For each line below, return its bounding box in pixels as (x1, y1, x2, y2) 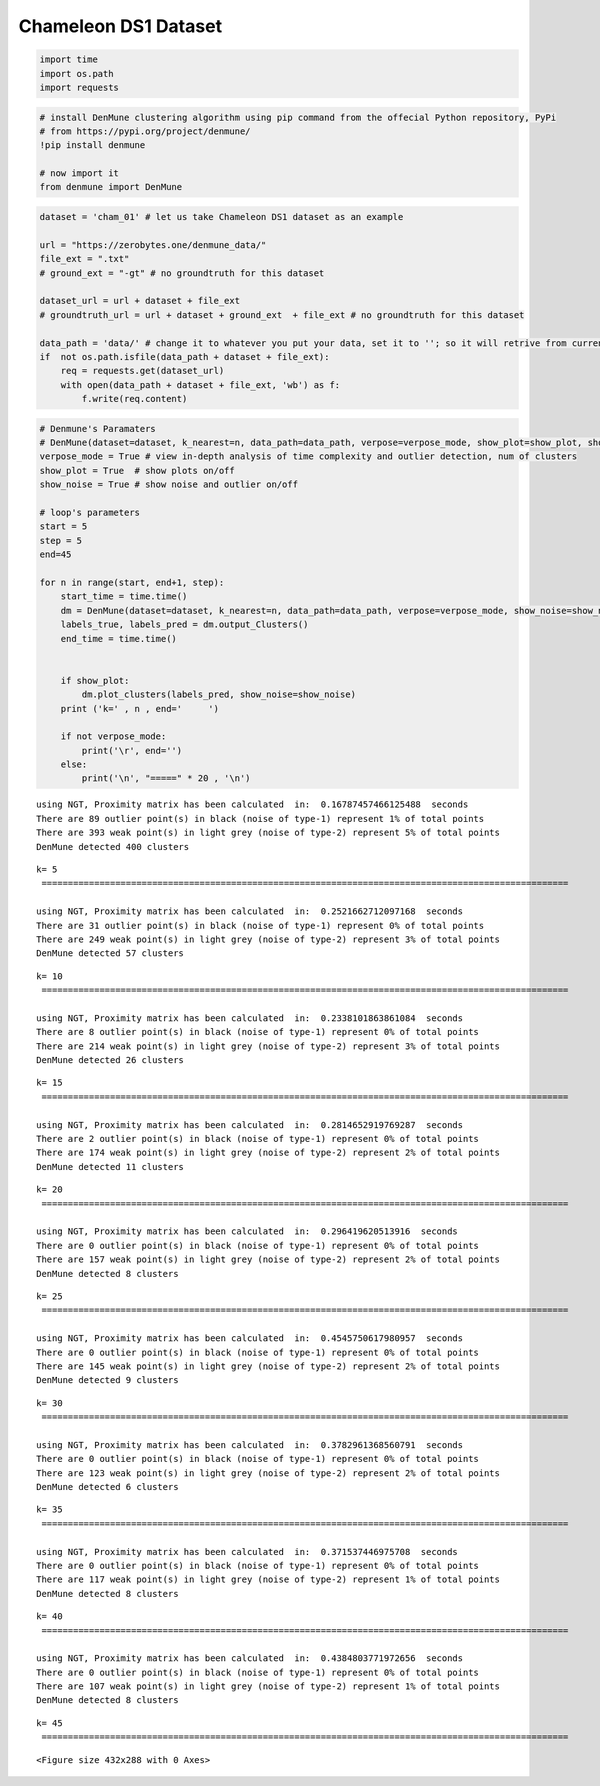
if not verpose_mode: (60, 731, 167, 742)
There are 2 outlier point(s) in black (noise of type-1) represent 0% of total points (36, 1133, 480, 1145)
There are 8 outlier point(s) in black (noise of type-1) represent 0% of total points (36, 1026, 480, 1038)
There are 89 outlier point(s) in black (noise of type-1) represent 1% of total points (36, 813, 485, 824)
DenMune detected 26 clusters (36, 1055, 185, 1066)
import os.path (39, 68, 114, 79)
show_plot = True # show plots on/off (39, 465, 235, 476)
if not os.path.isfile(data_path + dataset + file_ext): (39, 351, 330, 362)
